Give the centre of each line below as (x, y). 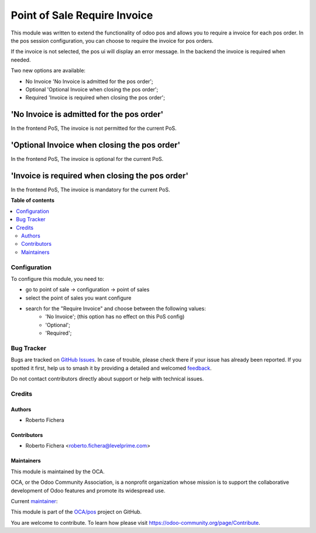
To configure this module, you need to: (58, 278)
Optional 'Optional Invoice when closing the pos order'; (92, 89)
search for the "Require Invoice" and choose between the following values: (116, 309)
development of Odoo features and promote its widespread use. (88, 490)
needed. (21, 60)
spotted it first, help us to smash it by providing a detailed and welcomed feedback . (111, 368)
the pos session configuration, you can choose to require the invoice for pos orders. (112, 40)
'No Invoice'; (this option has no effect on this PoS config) (115, 317)
